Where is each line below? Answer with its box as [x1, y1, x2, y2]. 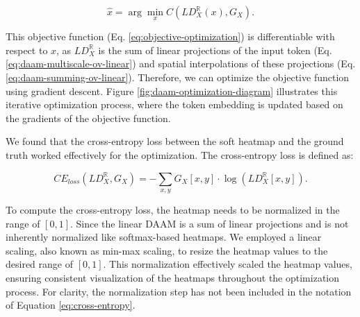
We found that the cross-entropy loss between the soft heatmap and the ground [6, 134, 344, 148]
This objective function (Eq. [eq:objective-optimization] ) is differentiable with [6, 29, 335, 44]
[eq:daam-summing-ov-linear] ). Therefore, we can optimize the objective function [6, 70, 350, 84]
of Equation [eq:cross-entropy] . [6, 298, 136, 312]
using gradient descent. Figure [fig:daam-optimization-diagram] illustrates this [6, 83, 338, 98]
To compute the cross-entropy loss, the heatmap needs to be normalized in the [6, 202, 340, 216]
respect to [6, 42, 48, 57]
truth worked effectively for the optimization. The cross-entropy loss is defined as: [6, 147, 354, 162]
